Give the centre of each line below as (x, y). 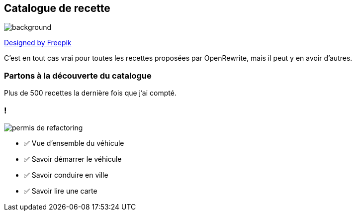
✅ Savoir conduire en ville (66, 175)
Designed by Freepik (38, 43)
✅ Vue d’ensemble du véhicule (74, 143)
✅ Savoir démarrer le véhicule (73, 159)
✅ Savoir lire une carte (61, 191)
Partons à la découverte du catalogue (78, 75)
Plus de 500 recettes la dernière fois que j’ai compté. (90, 93)
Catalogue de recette (57, 8)
